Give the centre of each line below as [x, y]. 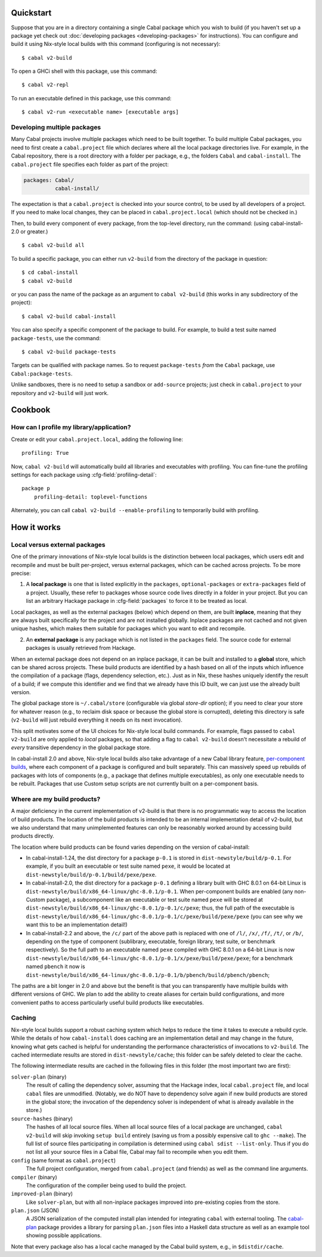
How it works [36, 527]
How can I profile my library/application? [71, 427]
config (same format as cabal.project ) [64, 1160]
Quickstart [31, 13]
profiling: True [45, 453]
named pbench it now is [56, 966]
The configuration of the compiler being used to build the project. [106, 1185]
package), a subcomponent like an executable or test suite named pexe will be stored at [155, 900]
